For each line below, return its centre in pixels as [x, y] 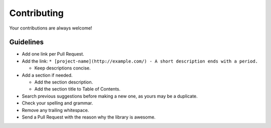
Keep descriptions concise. [62, 68]
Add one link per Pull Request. [53, 54]
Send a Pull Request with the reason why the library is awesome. [89, 117]
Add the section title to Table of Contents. [77, 89]
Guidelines [26, 42]
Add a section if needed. [47, 75]
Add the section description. [63, 82]
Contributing [36, 13]
